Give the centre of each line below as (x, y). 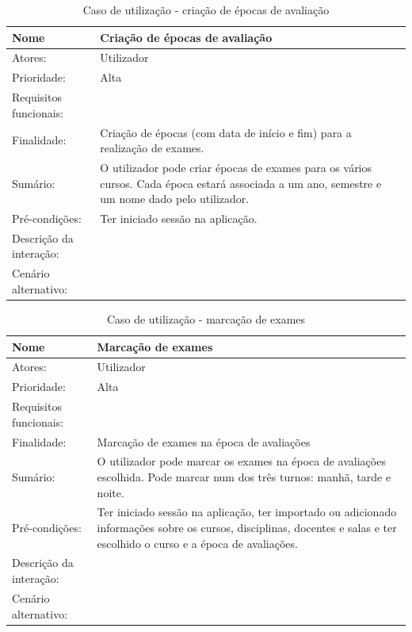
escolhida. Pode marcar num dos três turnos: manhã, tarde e (244, 477)
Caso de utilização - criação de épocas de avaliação (206, 10)
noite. (111, 492)
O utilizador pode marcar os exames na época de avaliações (241, 461)
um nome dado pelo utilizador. (175, 199)
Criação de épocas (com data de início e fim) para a (226, 132)
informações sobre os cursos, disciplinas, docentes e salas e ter (247, 528)
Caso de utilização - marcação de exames (206, 319)
